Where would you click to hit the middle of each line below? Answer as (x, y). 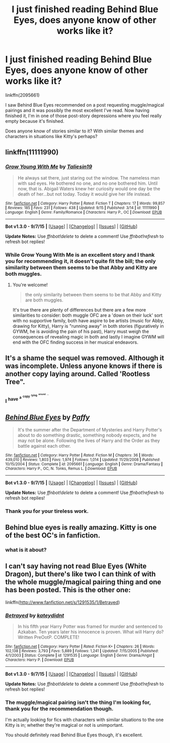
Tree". (15, 382)
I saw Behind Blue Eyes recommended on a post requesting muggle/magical (85, 105)
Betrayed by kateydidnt (35, 615)
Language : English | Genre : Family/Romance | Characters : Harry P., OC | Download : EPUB (84, 212)
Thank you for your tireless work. (47, 511)
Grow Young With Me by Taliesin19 (49, 167)
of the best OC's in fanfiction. (53, 535)
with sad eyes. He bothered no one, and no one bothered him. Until (88, 183)
